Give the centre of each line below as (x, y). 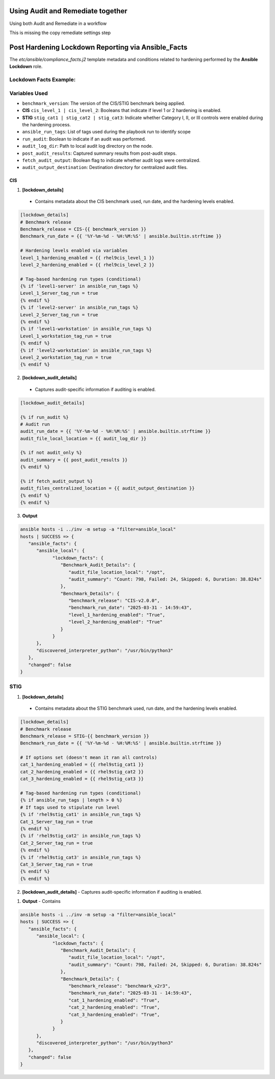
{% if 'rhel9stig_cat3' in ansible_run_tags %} (80, 857)
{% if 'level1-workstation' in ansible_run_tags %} (86, 329)
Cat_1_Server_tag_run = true (57, 822)
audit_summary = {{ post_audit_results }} (74, 460)
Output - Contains (42, 901)
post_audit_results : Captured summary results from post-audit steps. (100, 153)
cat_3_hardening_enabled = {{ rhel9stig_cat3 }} (82, 779)
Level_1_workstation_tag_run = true (66, 336)
